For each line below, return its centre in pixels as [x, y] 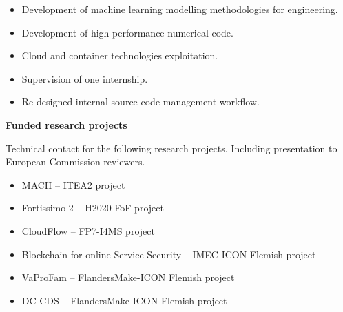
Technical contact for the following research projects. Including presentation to [171, 148]
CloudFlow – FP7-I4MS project [88, 230]
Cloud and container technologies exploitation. [120, 55]
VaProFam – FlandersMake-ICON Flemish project [128, 277]
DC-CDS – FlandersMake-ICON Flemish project [124, 300]
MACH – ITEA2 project [73, 184]
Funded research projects [66, 124]
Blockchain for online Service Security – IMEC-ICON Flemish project [169, 254]
